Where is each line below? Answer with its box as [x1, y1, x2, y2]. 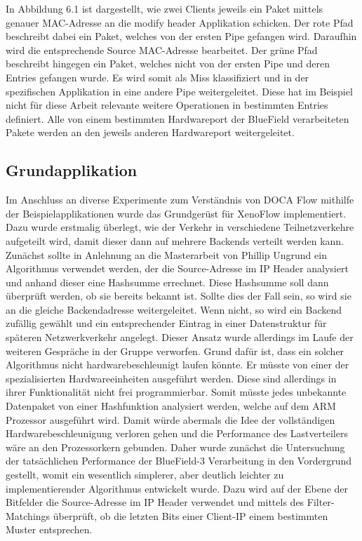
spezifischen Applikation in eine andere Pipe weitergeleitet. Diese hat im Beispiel [6, 84, 353, 98]
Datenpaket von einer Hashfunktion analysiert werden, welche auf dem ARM [6, 399, 336, 413]
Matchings [6, 508, 51, 523]
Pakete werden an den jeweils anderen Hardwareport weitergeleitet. [6, 125, 295, 140]
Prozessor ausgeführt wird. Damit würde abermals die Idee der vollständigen [6, 412, 335, 427]
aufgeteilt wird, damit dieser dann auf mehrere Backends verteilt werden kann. [6, 233, 344, 248]
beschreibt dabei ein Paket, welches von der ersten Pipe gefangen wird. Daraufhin [6, 29, 357, 44]
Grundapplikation [6, 159, 138, 181]
